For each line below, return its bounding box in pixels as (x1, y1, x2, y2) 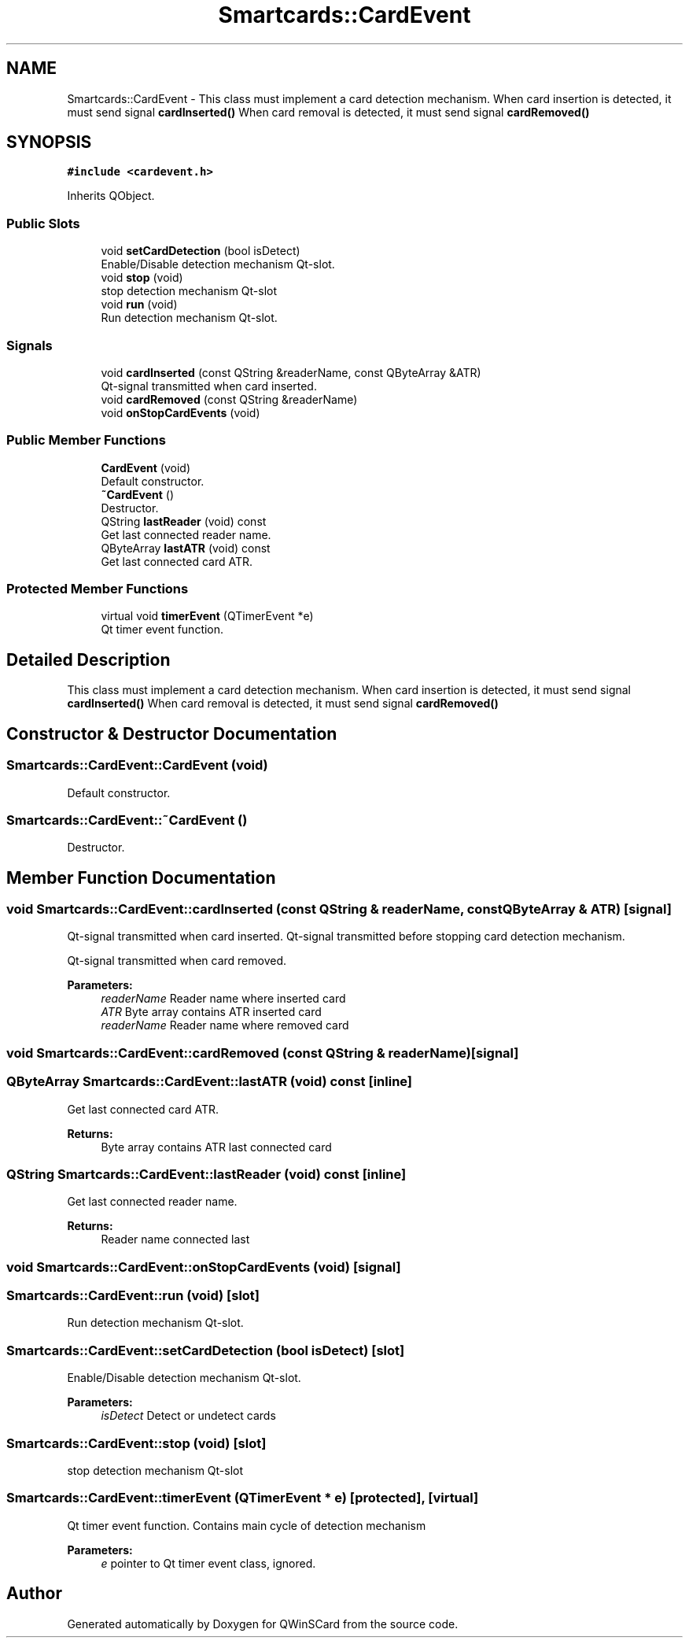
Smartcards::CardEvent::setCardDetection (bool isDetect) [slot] (6, 1342, 405, 1358)
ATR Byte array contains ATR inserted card (101, 1005, 322, 1019)
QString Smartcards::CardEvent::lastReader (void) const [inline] (6, 1166, 407, 1182)
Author (6, 1583, 62, 1604)
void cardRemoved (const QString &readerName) (101, 392, 358, 406)
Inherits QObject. (67, 189, 155, 203)
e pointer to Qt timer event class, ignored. (101, 1556, 316, 1570)
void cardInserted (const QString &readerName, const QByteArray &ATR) (101, 365, 481, 379)
